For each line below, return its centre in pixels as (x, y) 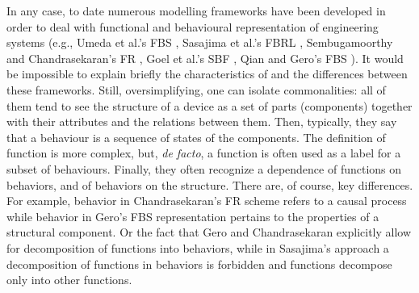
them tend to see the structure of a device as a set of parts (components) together (209, 105)
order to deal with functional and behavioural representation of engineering (193, 26)
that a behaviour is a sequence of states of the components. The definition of (196, 137)
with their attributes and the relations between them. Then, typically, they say (202, 121)
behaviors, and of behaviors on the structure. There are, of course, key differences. (210, 184)
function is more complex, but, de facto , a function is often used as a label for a (204, 153)
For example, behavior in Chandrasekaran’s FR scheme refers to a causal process (207, 201)
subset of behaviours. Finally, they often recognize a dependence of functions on (204, 168)
